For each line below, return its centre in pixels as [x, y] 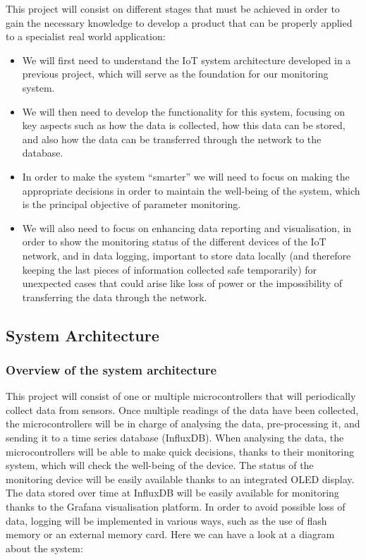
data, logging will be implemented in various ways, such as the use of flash [166, 520]
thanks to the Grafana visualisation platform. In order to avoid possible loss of [176, 507]
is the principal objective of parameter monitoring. [132, 204]
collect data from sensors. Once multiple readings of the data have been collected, [182, 409]
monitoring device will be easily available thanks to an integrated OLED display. [180, 479]
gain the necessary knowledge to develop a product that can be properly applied [179, 22]
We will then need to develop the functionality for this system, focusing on [184, 111]
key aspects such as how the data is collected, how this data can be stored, [184, 125]
